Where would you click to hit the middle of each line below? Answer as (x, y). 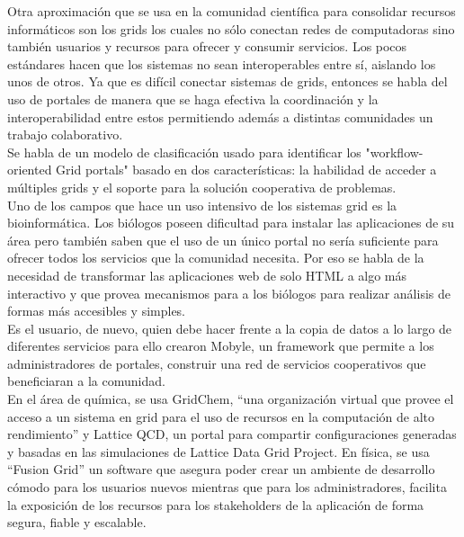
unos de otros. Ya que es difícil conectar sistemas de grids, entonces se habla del (228, 81)
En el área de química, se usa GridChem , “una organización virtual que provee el (231, 399)
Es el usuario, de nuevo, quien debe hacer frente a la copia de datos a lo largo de (230, 328)
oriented (30, 170)
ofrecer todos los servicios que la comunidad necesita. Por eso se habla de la (216, 258)
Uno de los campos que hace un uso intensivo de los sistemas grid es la (202, 205)
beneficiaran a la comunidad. (86, 381)
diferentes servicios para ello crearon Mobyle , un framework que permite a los (221, 346)
